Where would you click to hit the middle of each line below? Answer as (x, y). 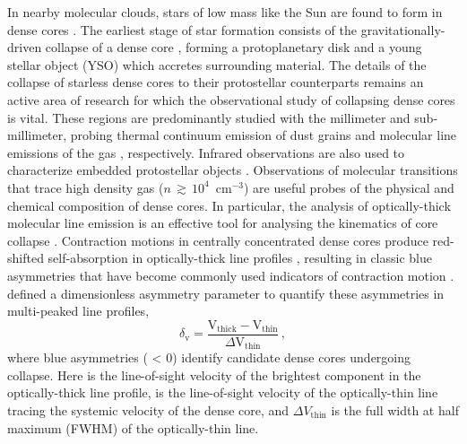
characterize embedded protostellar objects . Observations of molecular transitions (233, 170)
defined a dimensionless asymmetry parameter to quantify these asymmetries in (226, 293)
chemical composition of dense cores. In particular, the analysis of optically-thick (229, 205)
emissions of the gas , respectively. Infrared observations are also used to (206, 152)
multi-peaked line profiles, (78, 311)
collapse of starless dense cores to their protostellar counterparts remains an (216, 82)
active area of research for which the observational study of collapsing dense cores (231, 99)
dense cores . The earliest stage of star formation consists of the (182, 29)
